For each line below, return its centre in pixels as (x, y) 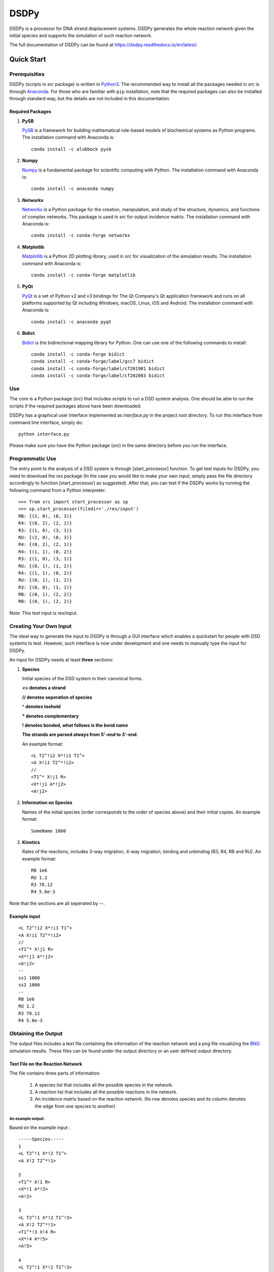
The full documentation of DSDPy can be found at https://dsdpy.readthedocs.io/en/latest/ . (104, 45)
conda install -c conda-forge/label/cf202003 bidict (98, 376)
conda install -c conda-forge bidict (78, 354)
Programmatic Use (33, 459)
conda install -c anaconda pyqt (71, 322)
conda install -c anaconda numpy (73, 189)
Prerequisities (27, 74)
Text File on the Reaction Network (46, 1064)
